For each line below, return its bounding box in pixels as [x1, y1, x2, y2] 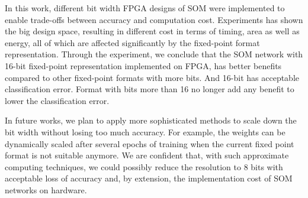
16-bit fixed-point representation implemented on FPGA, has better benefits [5, 59, 282, 72]
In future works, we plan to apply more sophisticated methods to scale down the [5, 114, 297, 126]
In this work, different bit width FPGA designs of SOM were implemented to [5, 2, 285, 14]
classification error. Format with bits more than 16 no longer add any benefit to [5, 83, 294, 95]
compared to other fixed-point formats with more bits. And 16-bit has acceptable [5, 71, 299, 83]
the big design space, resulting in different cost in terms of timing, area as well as [5, 25, 300, 37]
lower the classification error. [5, 94, 110, 106]
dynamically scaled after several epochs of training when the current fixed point [5, 137, 294, 150]
